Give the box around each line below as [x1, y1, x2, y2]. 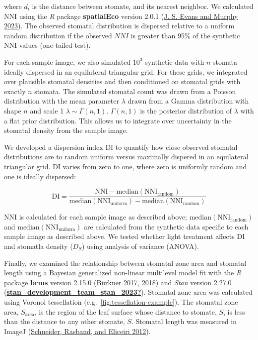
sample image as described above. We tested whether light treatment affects [4, 231, 235, 241]
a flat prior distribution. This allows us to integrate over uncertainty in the [4, 115, 232, 125]
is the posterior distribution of [140, 105, 232, 115]
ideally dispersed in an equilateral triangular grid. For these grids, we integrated [4, 66, 248, 77]
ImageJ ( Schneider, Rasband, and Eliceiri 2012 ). [4, 326, 151, 336]
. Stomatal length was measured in [131, 316, 237, 327]
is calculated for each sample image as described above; [19, 212, 188, 222]
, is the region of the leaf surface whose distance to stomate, [34, 306, 217, 317]
